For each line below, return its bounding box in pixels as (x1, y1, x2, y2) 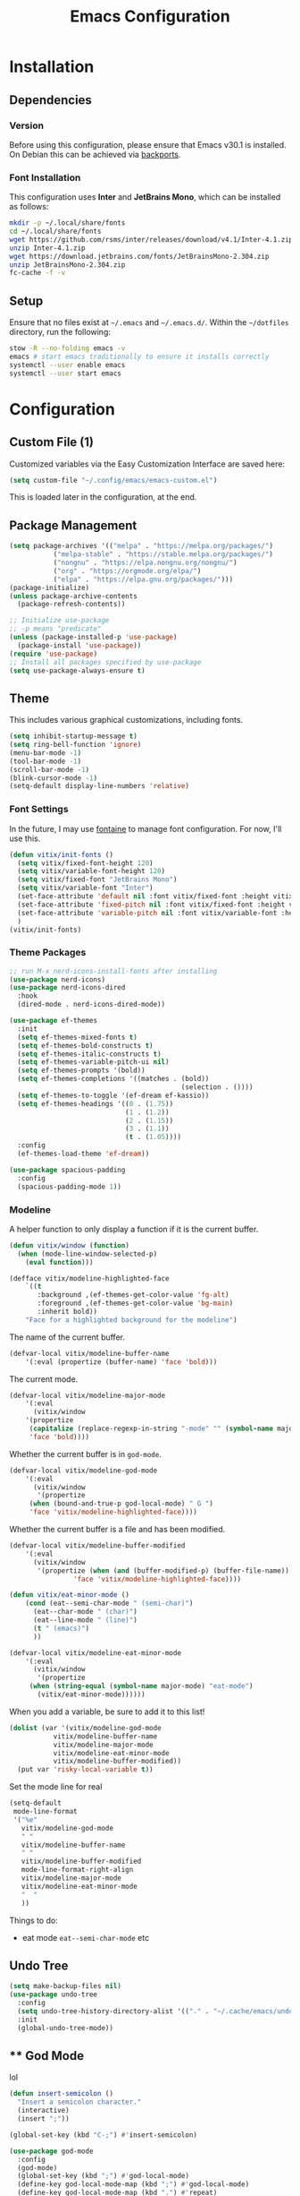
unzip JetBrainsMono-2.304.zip (9, 260, 126, 270)
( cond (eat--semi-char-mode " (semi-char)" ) (25, 1599, 194, 1608)
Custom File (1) (9, 434, 94, 450)
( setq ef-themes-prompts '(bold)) (17, 1066, 146, 1076)
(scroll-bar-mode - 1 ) (9, 765, 90, 774)
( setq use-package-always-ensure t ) (9, 665, 146, 675)
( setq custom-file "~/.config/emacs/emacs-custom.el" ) (9, 476, 218, 485)
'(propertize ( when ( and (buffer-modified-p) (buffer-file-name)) (37, 1566, 290, 1575)
